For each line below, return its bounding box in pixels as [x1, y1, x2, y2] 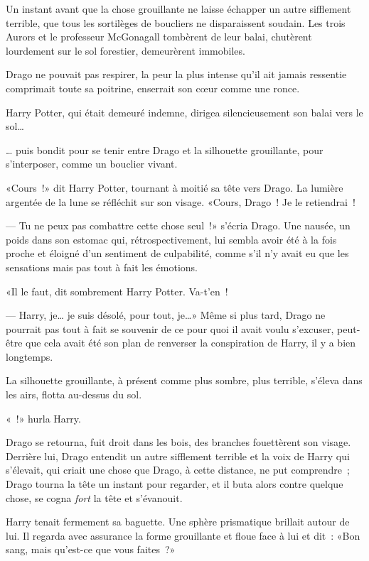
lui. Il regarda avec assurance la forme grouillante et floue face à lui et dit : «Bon [6, 528, 360, 543]
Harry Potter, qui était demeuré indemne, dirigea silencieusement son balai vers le [6, 104, 363, 119]
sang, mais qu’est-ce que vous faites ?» [6, 542, 176, 557]
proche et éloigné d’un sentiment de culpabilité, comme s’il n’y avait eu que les [6, 246, 349, 261]
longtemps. [6, 349, 53, 364]
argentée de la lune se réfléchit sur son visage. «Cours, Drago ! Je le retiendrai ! [6, 194, 355, 209]
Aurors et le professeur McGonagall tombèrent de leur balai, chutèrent [6, 29, 312, 44]
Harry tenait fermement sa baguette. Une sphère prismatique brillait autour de [6, 514, 350, 529]
